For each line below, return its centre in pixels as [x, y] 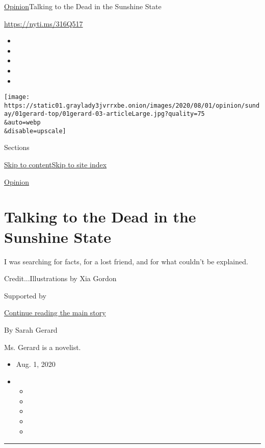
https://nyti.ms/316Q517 [44, 23]
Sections [17, 147]
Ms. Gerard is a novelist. [43, 347]
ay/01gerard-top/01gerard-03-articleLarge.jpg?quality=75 [104, 114]
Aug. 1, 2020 [36, 364]
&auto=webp [22, 123]
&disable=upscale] [35, 131]
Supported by [25, 295]
